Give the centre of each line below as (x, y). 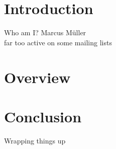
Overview (37, 77)
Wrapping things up (35, 140)
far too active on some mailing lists (58, 42)
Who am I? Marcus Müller (45, 32)
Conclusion (43, 116)
